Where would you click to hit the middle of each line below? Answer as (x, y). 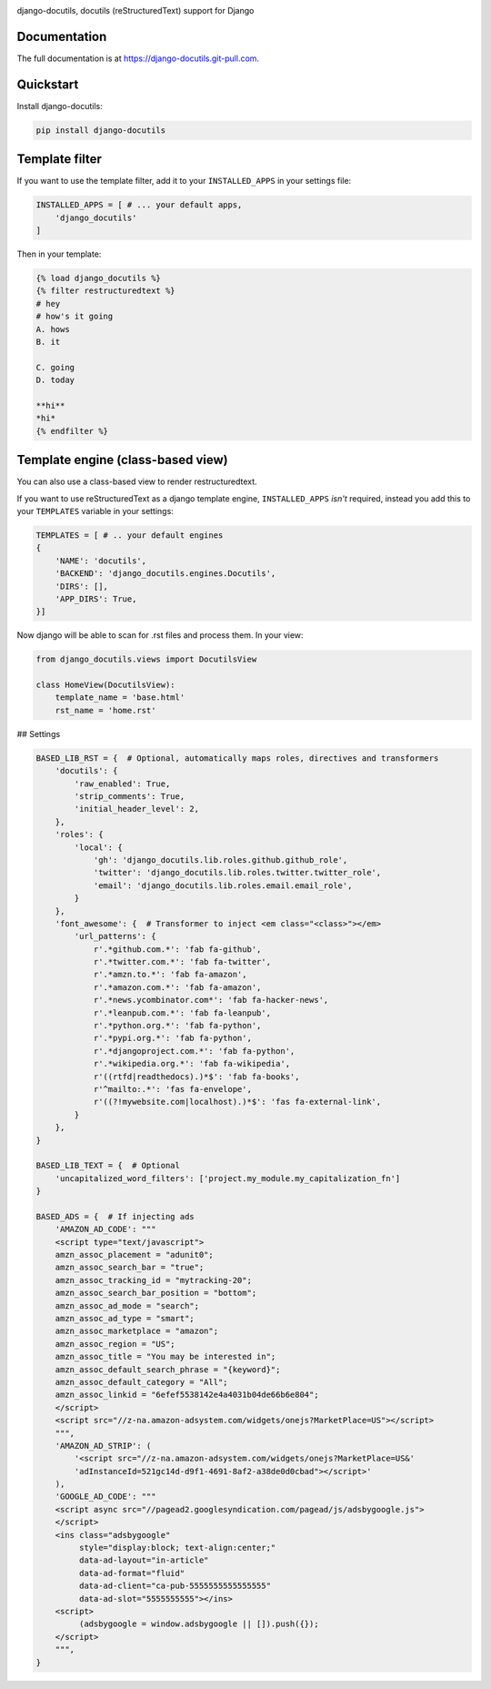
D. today (55, 380)
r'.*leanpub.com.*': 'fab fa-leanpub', (182, 1013)
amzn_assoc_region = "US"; (115, 1344)
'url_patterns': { (115, 936)
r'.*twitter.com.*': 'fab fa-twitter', (182, 962)
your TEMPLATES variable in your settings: (95, 511)
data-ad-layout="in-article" (144, 1560)
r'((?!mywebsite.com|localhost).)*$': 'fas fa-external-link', (237, 1102)
